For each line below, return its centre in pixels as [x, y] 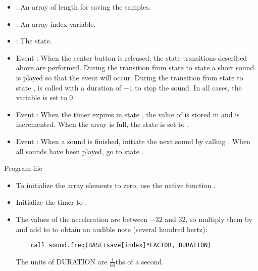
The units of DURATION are [62, 261]
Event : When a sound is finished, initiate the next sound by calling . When [133, 141]
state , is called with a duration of [69, 87]
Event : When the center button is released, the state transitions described [132, 57]
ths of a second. [140, 261]
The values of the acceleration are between [82, 219]
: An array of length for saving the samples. [83, 7]
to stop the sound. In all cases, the [188, 87]
